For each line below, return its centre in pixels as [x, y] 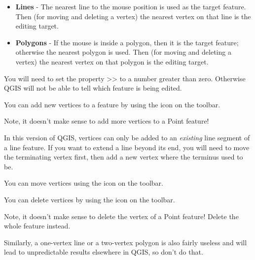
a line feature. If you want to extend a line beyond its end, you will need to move [127, 147]
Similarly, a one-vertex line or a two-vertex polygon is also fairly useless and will [126, 242]
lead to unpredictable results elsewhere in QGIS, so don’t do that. [104, 252]
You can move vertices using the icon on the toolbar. [84, 183]
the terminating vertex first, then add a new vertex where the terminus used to [124, 157]
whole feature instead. [37, 226]
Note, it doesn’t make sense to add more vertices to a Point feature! [107, 121]
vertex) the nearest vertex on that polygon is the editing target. [112, 61]
